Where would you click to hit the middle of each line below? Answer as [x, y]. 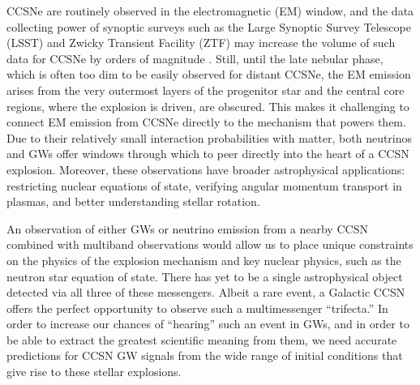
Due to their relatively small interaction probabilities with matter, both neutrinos [210, 137]
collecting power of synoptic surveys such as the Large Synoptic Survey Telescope [209, 26]
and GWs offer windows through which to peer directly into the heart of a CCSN [208, 154]
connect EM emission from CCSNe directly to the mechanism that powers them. [206, 122]
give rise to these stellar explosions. [94, 372]
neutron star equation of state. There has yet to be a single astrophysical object [205, 276]
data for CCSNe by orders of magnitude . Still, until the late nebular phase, [195, 58]
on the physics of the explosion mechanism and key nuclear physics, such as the [204, 260]
